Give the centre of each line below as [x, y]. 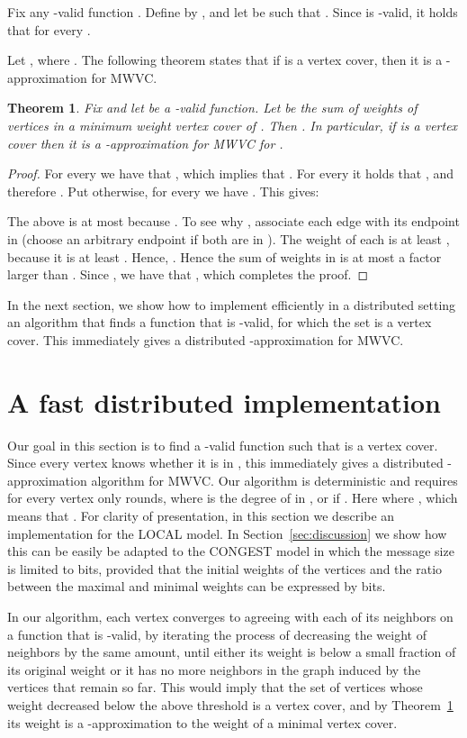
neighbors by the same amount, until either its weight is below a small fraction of [232, 652]
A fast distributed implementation [224, 401]
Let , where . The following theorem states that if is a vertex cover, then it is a [225, 60]
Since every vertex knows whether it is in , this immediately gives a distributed [225, 463]
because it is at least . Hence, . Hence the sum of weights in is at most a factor [225, 256]
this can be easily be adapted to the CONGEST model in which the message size [231, 551]
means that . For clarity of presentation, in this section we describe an [201, 515]
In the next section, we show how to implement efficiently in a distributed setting [232, 304]
